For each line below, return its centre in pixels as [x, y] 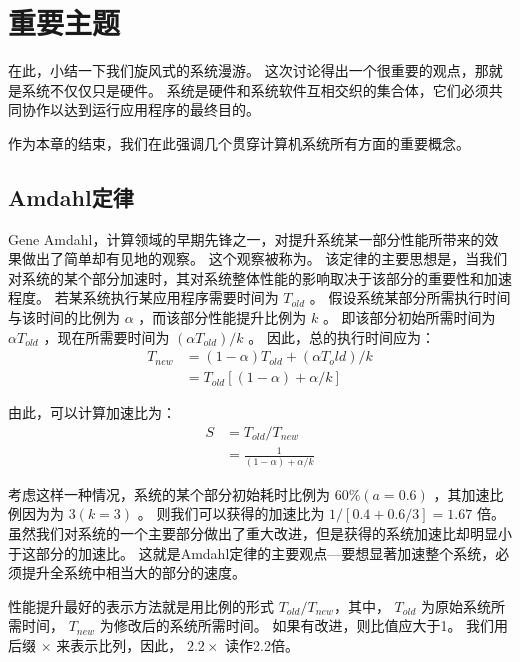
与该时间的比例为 [64, 317]
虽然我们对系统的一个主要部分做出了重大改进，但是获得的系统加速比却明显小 [260, 533]
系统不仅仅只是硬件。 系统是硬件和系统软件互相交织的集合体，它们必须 [255, 89]
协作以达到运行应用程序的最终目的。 [140, 109]
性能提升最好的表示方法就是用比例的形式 [141, 605]
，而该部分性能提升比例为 [222, 317]
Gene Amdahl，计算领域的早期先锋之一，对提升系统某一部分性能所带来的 [246, 238]
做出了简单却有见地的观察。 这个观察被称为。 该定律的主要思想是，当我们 [264, 258]
